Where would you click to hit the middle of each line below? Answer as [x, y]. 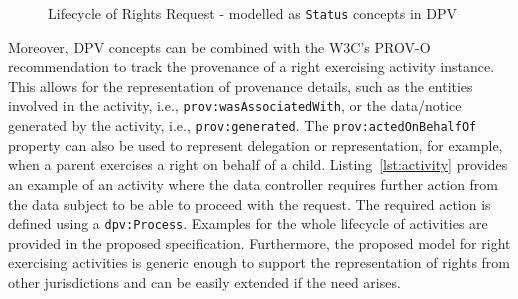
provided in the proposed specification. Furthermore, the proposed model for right [259, 242]
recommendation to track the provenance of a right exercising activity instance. [251, 66]
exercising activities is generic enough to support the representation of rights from [259, 262]
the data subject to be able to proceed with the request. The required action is [249, 203]
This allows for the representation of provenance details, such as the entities [240, 85]
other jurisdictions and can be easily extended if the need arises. [204, 281]
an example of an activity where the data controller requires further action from [253, 183]
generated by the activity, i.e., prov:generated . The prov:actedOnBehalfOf [242, 125]
